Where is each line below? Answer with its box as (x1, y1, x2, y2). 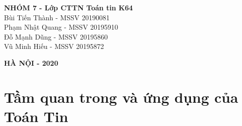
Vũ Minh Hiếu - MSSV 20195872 (4, 41, 104, 51)
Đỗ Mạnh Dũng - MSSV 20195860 (4, 31, 108, 42)
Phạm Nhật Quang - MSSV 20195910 (4, 22, 119, 32)
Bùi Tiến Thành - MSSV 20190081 (4, 12, 110, 22)
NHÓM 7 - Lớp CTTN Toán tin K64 (4, 2, 133, 12)
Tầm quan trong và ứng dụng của (4, 86, 239, 107)
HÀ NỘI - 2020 (4, 57, 59, 68)
